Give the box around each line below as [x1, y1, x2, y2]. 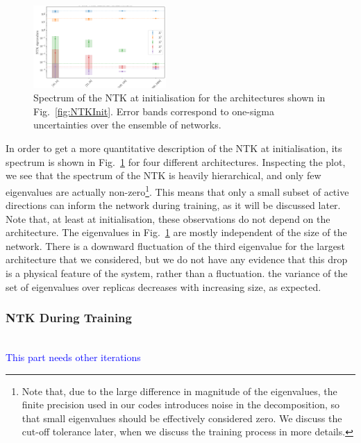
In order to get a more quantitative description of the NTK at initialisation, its [6, 141, 342, 156]
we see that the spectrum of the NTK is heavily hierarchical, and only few [6, 168, 321, 183]
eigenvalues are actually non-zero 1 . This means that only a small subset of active [6, 182, 349, 199]
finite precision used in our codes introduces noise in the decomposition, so [22, 397, 340, 412]
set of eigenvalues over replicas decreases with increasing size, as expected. [6, 279, 321, 294]
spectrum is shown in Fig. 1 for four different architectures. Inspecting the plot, [6, 154, 346, 169]
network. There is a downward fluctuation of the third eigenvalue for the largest [6, 238, 345, 253]
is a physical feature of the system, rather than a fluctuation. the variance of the [6, 266, 348, 281]
